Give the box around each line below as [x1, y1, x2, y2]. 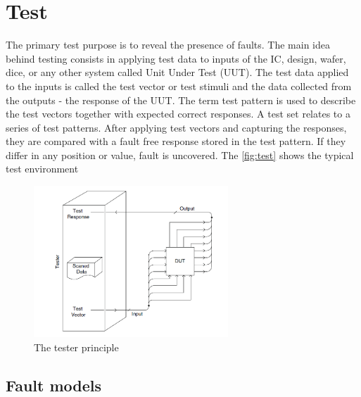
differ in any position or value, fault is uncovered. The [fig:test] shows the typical [6, 147, 354, 162]
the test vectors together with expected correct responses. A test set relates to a [6, 106, 350, 121]
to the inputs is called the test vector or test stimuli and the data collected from [6, 78, 352, 93]
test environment [6, 161, 79, 176]
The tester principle [34, 339, 119, 354]
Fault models [6, 374, 102, 396]
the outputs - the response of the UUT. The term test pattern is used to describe [6, 92, 356, 107]
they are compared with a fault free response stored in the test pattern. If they [6, 134, 346, 149]
